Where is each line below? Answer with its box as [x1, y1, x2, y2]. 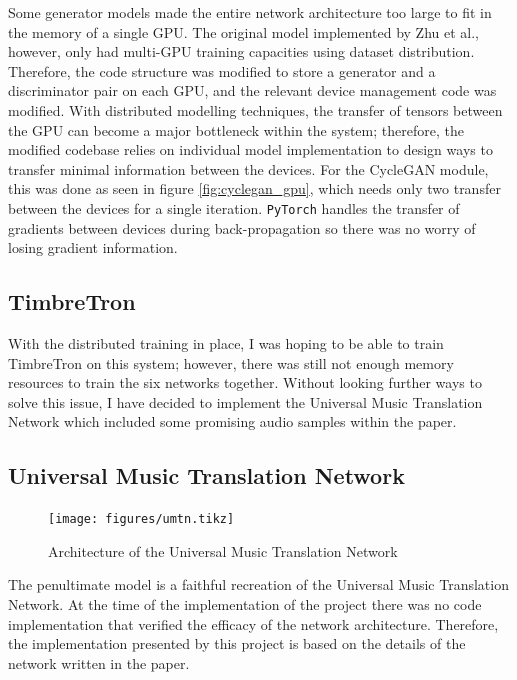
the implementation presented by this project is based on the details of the [8, 633, 466, 654]
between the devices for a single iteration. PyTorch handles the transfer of [8, 197, 460, 218]
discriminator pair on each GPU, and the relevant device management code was [8, 80, 497, 101]
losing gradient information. [8, 237, 178, 258]
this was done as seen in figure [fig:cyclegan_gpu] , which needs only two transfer [8, 178, 501, 199]
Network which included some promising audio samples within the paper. [8, 411, 457, 432]
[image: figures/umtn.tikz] [48, 512, 235, 527]
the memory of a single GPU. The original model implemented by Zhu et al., [8, 21, 479, 42]
